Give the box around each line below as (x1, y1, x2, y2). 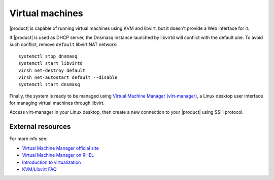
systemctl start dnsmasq (18, 81, 80, 87)
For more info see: (9, 136, 48, 142)
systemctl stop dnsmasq (18, 53, 78, 59)
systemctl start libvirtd (18, 61, 83, 66)
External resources (9, 122, 71, 131)
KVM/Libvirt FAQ (22, 166, 57, 172)
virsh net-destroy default (18, 67, 86, 73)
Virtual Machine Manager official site (22, 145, 99, 151)
